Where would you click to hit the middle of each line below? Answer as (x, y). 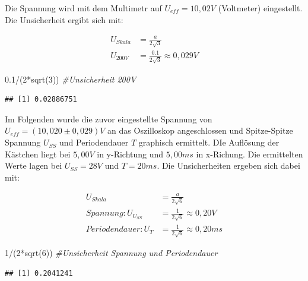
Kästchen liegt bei (38, 154)
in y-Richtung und (130, 154)
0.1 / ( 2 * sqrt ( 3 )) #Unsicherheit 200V (71, 79)
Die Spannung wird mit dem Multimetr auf (83, 8)
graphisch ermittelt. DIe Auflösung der (209, 142)
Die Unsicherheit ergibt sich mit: (64, 19)
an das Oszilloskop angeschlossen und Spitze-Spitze (200, 130)
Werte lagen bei (34, 165)
